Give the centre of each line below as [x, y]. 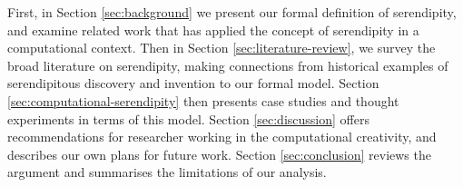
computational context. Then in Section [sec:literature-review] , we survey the [222, 48]
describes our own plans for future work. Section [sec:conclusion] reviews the [219, 154]
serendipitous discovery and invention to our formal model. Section [193, 83]
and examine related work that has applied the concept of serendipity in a [213, 30]
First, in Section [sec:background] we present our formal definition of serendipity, [232, 12]
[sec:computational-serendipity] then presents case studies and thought [203, 100]
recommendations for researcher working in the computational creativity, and [222, 137]
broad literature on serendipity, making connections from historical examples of [228, 65]
